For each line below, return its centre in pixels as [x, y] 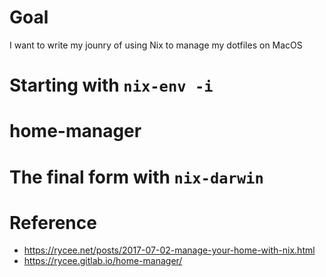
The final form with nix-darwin [136, 177]
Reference [53, 222]
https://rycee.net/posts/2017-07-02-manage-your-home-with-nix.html [169, 250]
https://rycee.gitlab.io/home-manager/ [103, 261]
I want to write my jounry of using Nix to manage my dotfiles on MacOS [156, 45]
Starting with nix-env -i [111, 85]
